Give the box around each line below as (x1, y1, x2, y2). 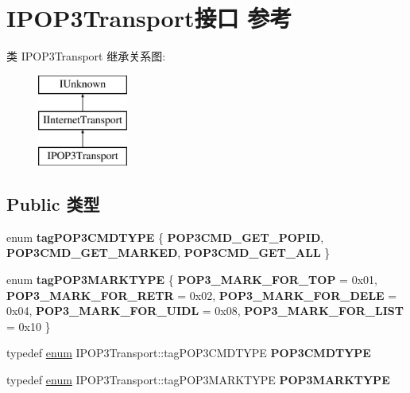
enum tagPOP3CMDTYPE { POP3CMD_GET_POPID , (6, 228, 324, 245)
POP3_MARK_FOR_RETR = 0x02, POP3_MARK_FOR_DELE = (6, 286, 397, 303)
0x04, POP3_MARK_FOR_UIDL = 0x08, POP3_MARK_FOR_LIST (6, 302, 404, 319)
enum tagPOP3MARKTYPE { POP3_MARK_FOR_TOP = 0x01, (6, 271, 377, 288)
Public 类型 (6, 192, 100, 216)
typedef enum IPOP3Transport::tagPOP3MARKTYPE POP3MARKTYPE (6, 372, 390, 388)
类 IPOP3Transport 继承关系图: (6, 48, 166, 64)
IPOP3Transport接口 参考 (6, 2, 292, 34)
